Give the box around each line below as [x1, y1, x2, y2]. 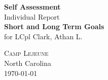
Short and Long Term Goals [4, 21, 104, 32]
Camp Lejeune [4, 48, 49, 58]
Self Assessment [4, 2, 61, 12]
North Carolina [4, 57, 52, 68]
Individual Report [4, 11, 60, 22]
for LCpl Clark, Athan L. [4, 31, 83, 41]
